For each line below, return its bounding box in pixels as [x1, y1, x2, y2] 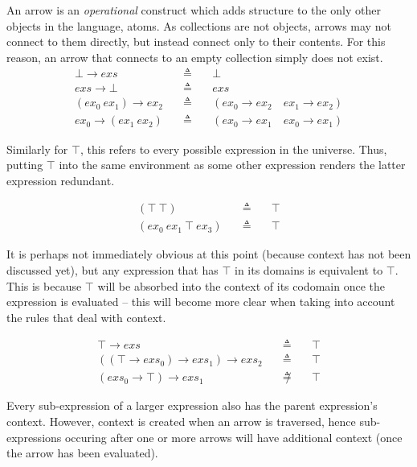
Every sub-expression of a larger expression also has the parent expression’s [6, 397, 378, 414]
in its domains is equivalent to [235, 261, 383, 278]
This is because [6, 277, 82, 294]
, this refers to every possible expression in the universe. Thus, [80, 140, 387, 157]
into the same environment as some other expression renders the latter [59, 156, 406, 173]
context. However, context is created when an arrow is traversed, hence [6, 413, 356, 429]
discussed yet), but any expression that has [6, 261, 219, 278]
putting [6, 156, 43, 173]
